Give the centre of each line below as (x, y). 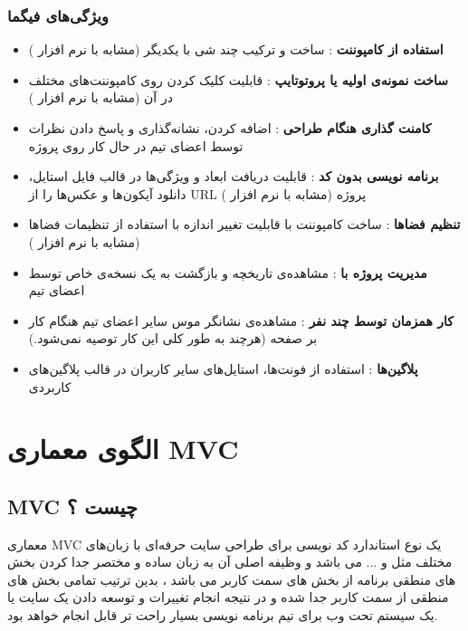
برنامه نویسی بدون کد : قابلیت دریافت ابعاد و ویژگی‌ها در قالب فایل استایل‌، (234, 176)
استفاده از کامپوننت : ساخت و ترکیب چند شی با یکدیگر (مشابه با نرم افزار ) (236, 49)
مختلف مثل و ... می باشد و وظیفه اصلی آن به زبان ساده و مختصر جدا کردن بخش (230, 562)
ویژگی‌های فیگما (58, 15)
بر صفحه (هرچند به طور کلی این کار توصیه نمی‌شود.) (173, 338)
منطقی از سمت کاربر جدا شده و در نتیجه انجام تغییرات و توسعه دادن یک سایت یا (228, 597)
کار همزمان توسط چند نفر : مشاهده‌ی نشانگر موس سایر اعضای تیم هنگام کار (241, 320)
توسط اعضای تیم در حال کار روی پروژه (136, 145)
